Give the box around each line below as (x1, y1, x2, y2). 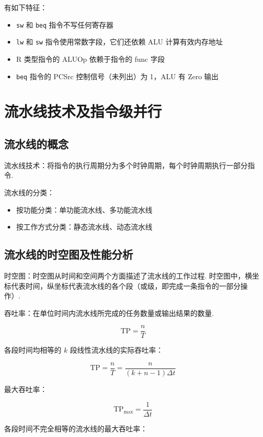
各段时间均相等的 (4, 344, 61, 355)
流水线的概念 (4, 135, 69, 151)
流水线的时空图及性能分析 (4, 246, 133, 262)
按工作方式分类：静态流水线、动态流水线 (16, 221, 152, 232)
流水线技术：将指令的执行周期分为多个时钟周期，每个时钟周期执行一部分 (4, 159, 248, 170)
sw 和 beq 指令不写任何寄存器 (16, 19, 114, 30)
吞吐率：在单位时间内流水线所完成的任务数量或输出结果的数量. (4, 307, 214, 318)
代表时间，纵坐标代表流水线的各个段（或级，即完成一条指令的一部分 (11, 280, 240, 291)
